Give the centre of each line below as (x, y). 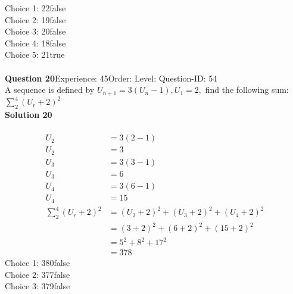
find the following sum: (247, 90)
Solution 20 (29, 114)
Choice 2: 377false (38, 274)
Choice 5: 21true (35, 54)
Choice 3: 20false (35, 31)
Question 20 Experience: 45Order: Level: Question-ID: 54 (111, 78)
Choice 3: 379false (38, 286)
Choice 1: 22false (35, 8)
